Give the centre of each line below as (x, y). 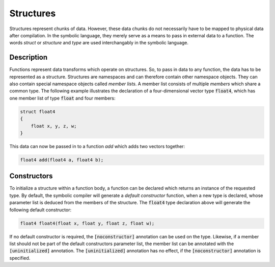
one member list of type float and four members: (62, 98)
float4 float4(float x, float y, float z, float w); (87, 223)
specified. (20, 258)
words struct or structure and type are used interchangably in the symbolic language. (99, 43)
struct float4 (38, 112)
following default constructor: (40, 210)
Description (29, 57)
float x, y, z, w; (54, 126)
